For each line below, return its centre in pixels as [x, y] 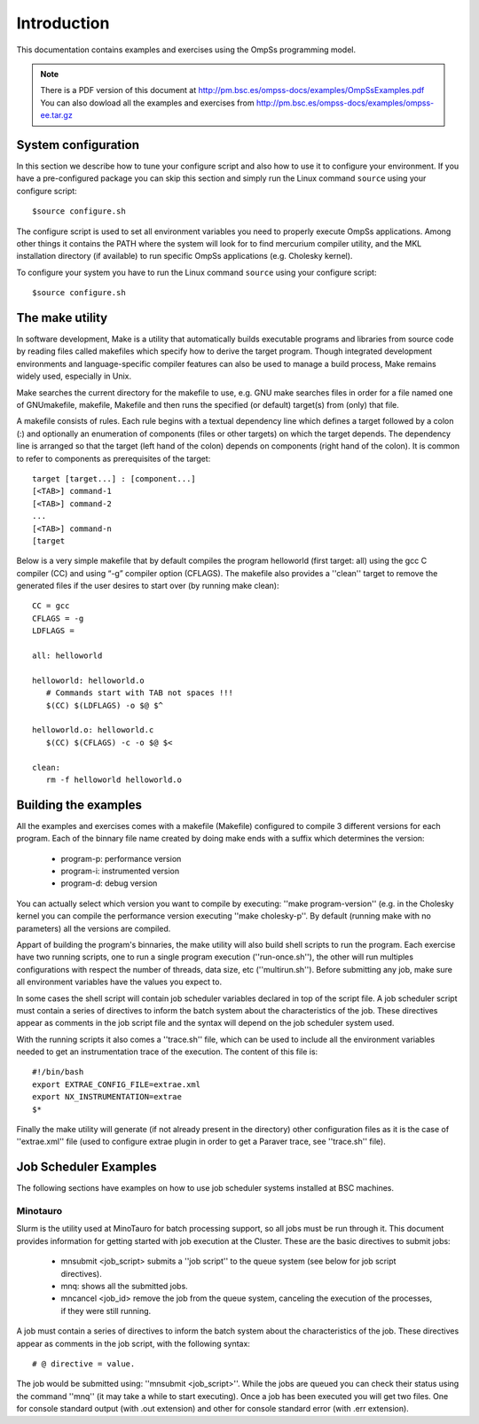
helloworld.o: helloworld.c [93, 730]
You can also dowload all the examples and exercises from [147, 103]
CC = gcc [51, 606]
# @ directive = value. [84, 1364]
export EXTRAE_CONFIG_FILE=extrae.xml [117, 1084]
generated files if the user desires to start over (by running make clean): [148, 586]
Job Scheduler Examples [86, 1167]
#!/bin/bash [58, 1072]
